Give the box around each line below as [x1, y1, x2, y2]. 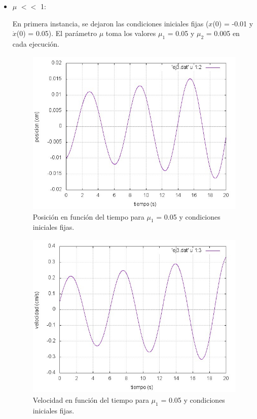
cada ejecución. [12, 38, 59, 49]
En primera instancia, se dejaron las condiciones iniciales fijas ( [12, 18, 209, 28]
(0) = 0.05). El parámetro [16, 28, 97, 39]
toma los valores [105, 28, 156, 39]
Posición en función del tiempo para [32, 211, 144, 222]
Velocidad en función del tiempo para [32, 394, 149, 405]
